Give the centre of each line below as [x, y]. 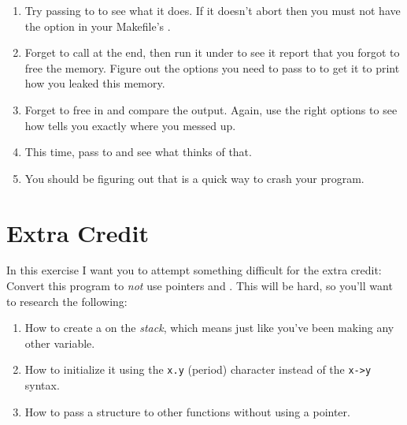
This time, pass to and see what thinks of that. [138, 152]
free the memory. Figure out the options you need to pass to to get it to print [212, 67]
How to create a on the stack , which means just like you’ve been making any [209, 328]
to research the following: [67, 301]
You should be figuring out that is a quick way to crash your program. [194, 178]
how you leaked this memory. [95, 83]
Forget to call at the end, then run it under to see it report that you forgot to [212, 52]
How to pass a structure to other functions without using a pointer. [187, 411]
